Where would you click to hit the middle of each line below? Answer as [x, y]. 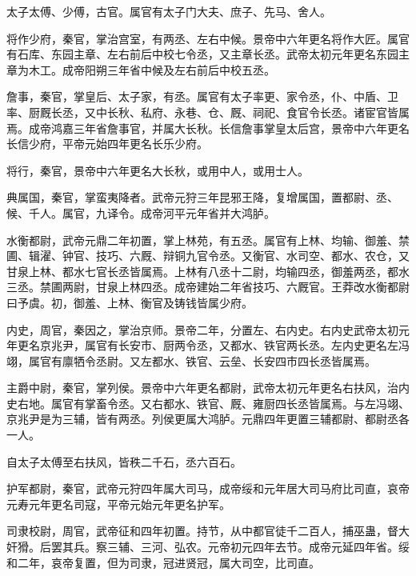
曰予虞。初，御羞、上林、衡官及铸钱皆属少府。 [130, 302]
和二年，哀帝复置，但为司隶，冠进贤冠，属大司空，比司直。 [163, 562]
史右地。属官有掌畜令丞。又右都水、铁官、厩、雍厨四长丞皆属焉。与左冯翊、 [208, 403]
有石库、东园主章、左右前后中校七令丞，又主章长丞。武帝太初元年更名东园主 [208, 54]
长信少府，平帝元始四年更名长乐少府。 [107, 144]
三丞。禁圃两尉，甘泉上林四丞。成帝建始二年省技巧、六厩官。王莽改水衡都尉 [208, 287]
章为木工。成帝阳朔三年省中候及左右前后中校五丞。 [141, 69]
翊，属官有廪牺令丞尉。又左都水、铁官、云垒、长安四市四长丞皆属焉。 [191, 360]
